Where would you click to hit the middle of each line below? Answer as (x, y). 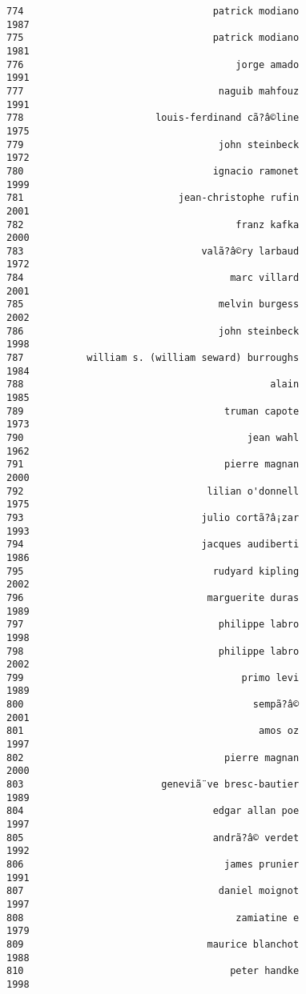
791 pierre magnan (153, 465)
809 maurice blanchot (153, 944)
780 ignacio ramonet (153, 171)
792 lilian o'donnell (153, 491)
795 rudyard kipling (153, 571)
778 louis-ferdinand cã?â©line (153, 118)
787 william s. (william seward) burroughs (153, 358)
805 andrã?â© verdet (153, 838)
